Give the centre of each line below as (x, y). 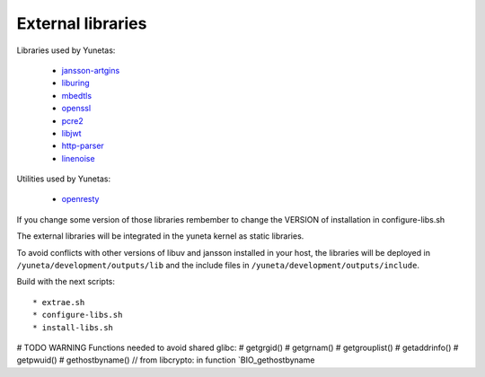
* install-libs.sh (73, 327)
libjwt (71, 133)
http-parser (83, 146)
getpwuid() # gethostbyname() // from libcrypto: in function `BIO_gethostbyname (166, 360)
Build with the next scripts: (66, 282)
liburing (75, 83)
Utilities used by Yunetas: (64, 179)
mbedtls (77, 95)
